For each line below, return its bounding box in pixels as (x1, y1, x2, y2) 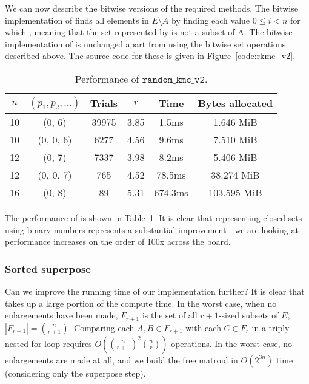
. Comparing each (68, 321, 135, 334)
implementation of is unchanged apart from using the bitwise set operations (5, 37, 286, 50)
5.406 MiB (213, 149, 257, 164)
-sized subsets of (218, 309, 279, 321)
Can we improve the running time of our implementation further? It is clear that (5, 284, 305, 297)
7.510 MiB (213, 132, 257, 146)
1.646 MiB (213, 114, 257, 129)
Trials (90, 96, 118, 111)
